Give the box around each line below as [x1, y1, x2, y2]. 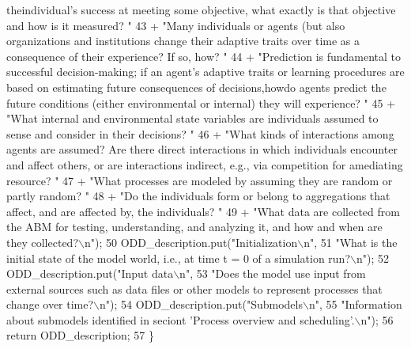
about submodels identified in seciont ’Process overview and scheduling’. [6, 311, 355, 328]
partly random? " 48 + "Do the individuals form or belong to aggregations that [6, 188, 390, 204]
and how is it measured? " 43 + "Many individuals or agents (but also [6, 17, 345, 33]
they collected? [6, 233, 78, 250]
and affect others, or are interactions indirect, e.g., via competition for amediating [6, 156, 403, 173]
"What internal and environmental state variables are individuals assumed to [6, 110, 379, 127]
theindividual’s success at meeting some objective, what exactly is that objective [6, 2, 396, 17]
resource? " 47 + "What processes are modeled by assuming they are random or [6, 172, 393, 188]
